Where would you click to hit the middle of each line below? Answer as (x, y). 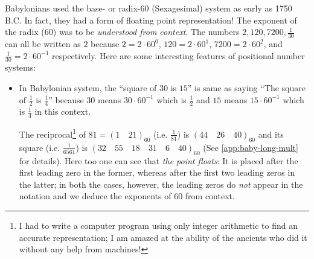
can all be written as (43, 44)
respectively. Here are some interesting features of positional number (178, 55)
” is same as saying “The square (246, 88)
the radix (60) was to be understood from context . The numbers (122, 32)
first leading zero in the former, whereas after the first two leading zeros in (157, 172)
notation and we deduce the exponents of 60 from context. (127, 196)
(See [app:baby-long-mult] (251, 147)
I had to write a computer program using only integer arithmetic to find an (158, 225)
